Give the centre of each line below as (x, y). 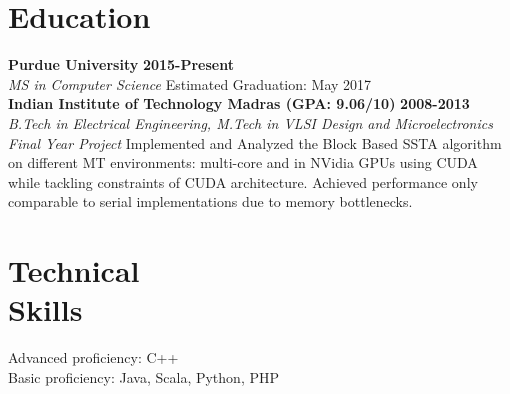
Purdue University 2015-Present (121, 64)
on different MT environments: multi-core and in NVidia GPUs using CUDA (243, 162)
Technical (74, 270)
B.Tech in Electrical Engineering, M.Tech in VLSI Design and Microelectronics (250, 122)
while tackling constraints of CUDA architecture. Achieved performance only (243, 181)
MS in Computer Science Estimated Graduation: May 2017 (190, 83)
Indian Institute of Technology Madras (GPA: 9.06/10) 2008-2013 (239, 103)
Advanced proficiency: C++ (93, 357)
